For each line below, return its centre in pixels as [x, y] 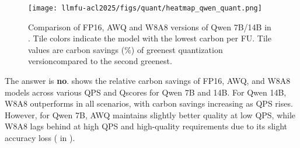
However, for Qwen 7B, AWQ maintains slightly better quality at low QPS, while [150, 114]
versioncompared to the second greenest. [100, 61]
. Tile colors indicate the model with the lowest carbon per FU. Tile [150, 38]
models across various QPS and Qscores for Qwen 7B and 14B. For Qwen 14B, [146, 92]
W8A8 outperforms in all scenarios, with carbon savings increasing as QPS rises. [149, 103]
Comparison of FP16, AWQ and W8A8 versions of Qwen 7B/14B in [150, 27]
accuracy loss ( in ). [40, 138]
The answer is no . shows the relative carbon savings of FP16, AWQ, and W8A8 [148, 81]
